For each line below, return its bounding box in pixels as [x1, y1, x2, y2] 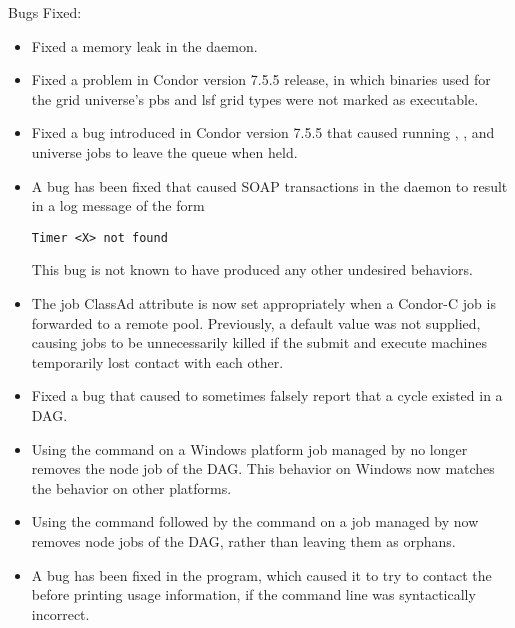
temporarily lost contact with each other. [31, 351, 284, 372]
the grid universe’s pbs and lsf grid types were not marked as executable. [31, 88, 479, 109]
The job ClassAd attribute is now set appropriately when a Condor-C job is [31, 293, 496, 313]
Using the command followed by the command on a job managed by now [31, 511, 479, 532]
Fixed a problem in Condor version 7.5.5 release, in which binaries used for [31, 69, 491, 90]
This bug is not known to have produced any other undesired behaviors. [31, 259, 473, 280]
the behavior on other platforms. [31, 477, 232, 498]
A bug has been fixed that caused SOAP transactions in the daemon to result [31, 175, 508, 196]
